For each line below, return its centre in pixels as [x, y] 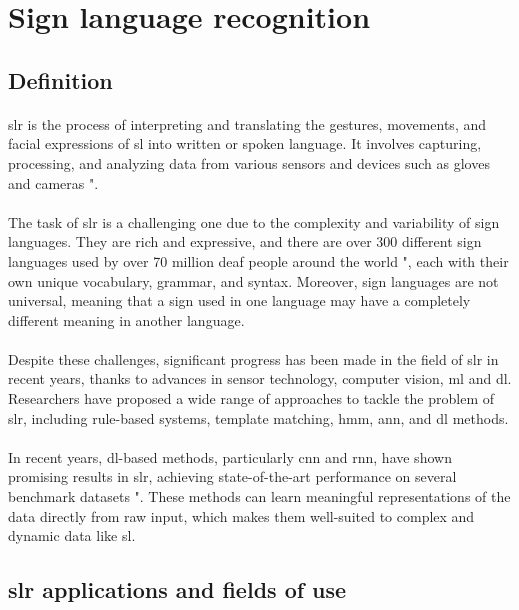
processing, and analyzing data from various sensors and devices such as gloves [249, 162]
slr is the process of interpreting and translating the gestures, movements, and [247, 123]
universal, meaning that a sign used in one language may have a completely [239, 300]
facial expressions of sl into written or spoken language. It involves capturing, [245, 143]
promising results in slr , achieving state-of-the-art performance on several [232, 476]
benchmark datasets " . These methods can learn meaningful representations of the [259, 496]
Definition [60, 79]
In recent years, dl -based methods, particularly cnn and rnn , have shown [230, 456]
